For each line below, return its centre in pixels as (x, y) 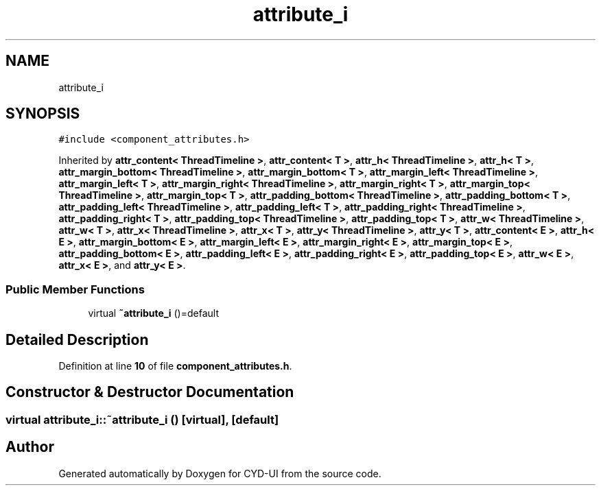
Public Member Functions (75, 289)
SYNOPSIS (43, 114)
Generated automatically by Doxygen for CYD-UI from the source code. (220, 473)
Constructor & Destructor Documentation (150, 392)
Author (30, 447)
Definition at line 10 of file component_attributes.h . (175, 366)
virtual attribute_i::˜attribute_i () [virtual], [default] (142, 419)
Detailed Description (77, 339)
